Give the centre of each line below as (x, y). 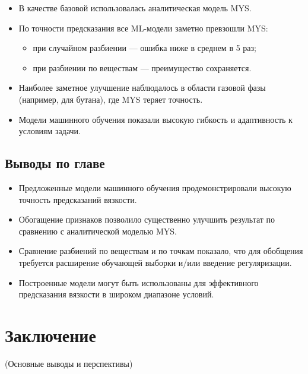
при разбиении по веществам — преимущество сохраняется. (142, 67)
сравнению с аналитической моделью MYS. (98, 231)
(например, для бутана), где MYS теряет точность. (111, 99)
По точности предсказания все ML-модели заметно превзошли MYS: (143, 28)
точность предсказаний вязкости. (78, 199)
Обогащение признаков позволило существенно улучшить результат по (147, 219)
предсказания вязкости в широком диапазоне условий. (116, 294)
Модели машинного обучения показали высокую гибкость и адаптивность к (155, 119)
